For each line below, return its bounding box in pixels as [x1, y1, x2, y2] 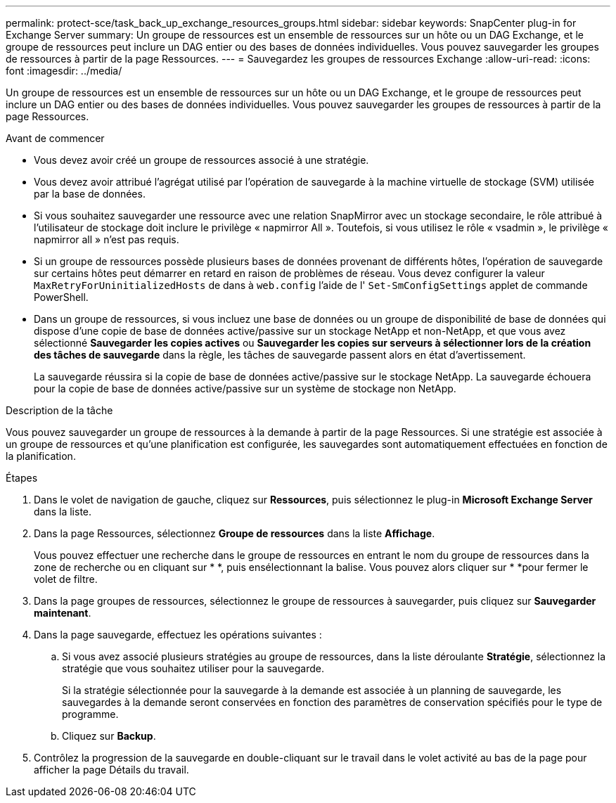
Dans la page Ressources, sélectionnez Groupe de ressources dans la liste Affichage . [34, 527, 435, 539]
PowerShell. [34, 291, 89, 303]
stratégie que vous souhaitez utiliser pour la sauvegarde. [62, 662, 324, 674]
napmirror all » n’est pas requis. [34, 233, 179, 245]
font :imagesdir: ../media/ [6, 65, 122, 77]
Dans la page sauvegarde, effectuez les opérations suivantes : [34, 629, 322, 641]
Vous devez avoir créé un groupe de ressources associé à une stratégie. [34, 154, 369, 166]
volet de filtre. [34, 573, 98, 585]
